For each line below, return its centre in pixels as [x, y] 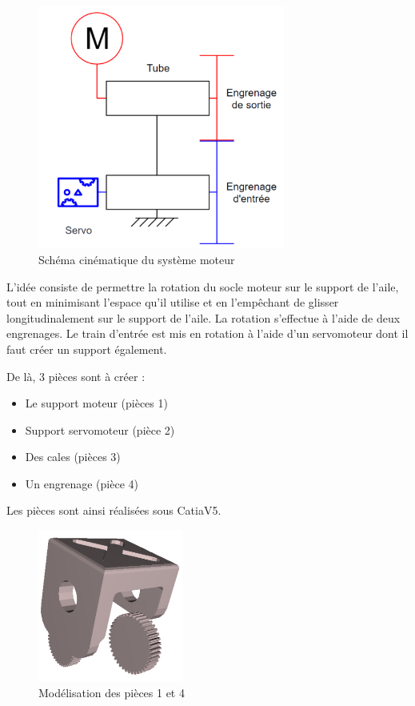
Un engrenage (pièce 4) [82, 483]
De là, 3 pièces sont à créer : [76, 376]
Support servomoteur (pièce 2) [100, 429]
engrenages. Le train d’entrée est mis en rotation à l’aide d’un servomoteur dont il [207, 333]
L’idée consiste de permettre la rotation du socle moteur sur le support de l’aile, [203, 286]
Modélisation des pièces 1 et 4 [112, 692]
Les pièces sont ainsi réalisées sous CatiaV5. [114, 510]
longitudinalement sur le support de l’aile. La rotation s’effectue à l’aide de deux [204, 317]
